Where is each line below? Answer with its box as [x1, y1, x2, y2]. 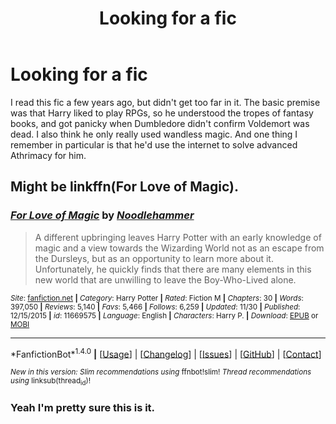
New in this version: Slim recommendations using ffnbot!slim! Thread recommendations [10, 367, 312, 377]
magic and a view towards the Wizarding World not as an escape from [34, 242, 325, 254]
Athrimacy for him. [10, 149, 87, 161]
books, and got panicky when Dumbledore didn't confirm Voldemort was [10, 117, 310, 129]
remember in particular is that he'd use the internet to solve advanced [10, 138, 298, 151]
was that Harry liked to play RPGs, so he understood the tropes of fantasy [10, 107, 314, 119]
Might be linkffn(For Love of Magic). [10, 178, 239, 196]
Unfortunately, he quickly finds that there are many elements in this [34, 263, 312, 275]
